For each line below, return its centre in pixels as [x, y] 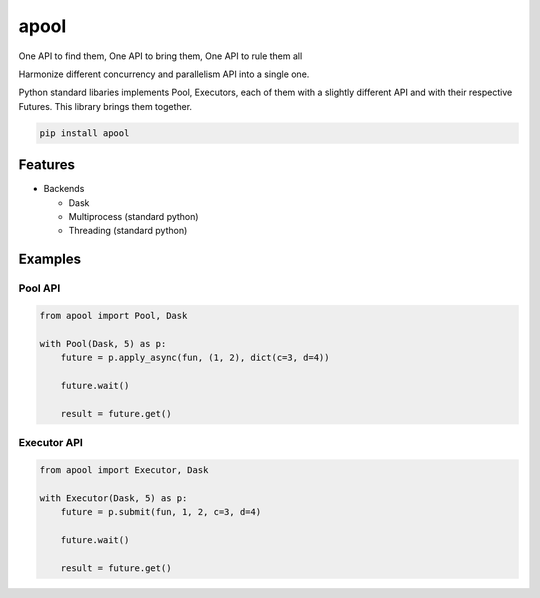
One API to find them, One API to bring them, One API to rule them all [160, 56]
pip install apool [84, 133]
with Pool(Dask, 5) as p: [103, 343]
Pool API [39, 288]
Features [46, 165]
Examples [50, 259]
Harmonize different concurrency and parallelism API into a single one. [164, 74]
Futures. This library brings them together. [105, 106]
